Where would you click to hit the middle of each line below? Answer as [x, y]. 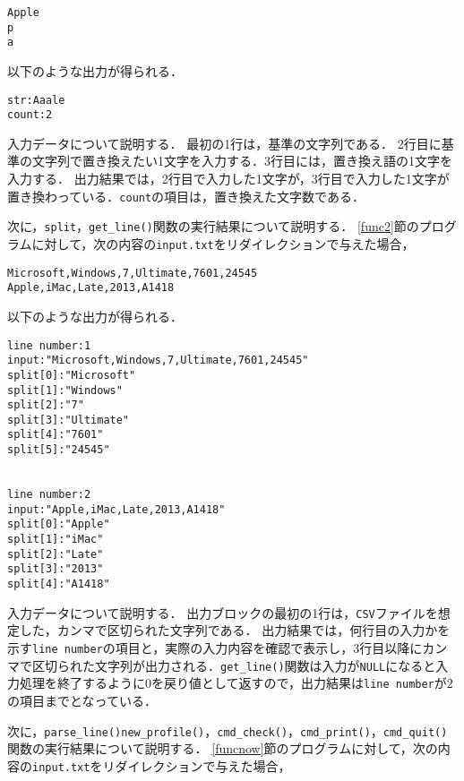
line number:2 [49, 495]
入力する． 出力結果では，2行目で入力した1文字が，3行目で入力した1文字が [228, 179]
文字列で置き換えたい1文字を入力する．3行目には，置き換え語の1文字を [242, 161]
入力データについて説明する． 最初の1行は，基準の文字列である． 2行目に [224, 143]
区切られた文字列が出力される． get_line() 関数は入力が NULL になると [234, 665]
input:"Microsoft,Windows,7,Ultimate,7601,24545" [158, 360]
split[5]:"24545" [59, 450]
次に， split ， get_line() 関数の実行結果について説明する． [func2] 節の [213, 226]
